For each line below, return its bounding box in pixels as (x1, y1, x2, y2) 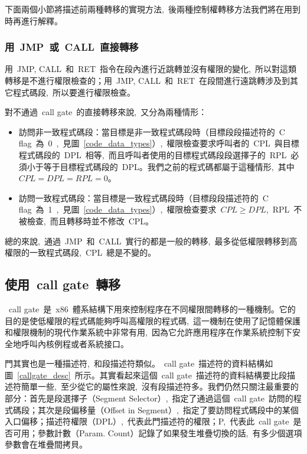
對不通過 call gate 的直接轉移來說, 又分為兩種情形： (5, 106, 207, 118)
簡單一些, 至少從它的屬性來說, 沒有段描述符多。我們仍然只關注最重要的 (21, 380, 299, 393)
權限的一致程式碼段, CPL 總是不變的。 (5, 246, 156, 259)
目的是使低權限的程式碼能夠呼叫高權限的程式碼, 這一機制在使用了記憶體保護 (5, 314, 301, 326)
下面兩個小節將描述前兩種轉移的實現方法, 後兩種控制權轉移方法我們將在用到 (5, 3, 301, 15)
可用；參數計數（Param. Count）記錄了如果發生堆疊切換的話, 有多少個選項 (12, 426, 302, 439)
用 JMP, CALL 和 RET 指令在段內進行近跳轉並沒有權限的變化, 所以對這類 (5, 63, 296, 75)
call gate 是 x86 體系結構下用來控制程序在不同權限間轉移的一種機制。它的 (8, 302, 296, 315)
